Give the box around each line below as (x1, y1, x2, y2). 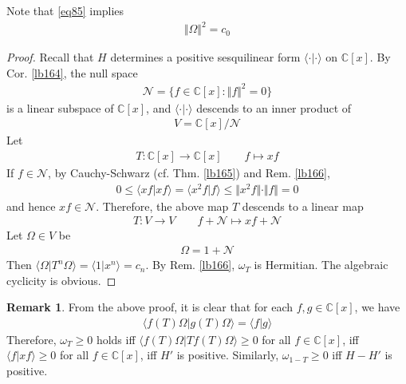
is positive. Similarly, (176, 346, 279, 363)
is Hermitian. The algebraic (254, 256, 388, 273)
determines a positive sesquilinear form (110, 49, 301, 65)
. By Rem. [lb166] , (145, 256, 235, 273)
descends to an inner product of (196, 99, 352, 116)
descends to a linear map (242, 197, 364, 214)
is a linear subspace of (6, 99, 114, 116)
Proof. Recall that (6, 49, 94, 65)
